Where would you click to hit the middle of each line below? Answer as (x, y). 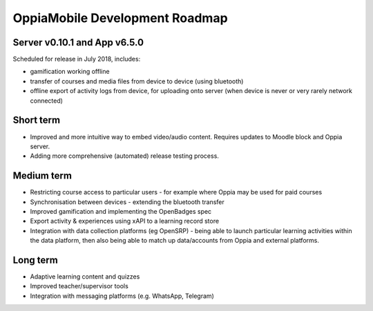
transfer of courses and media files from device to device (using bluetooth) (137, 81)
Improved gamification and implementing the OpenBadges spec (121, 211)
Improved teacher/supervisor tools (79, 286)
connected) (47, 101)
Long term (35, 260)
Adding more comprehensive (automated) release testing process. (124, 156)
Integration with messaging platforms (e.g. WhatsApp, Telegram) (122, 296)
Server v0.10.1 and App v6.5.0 (78, 42)
